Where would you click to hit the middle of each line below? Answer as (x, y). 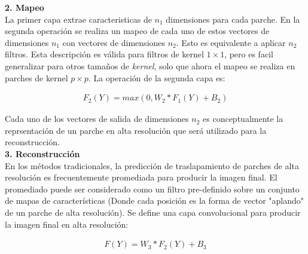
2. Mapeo (25, 7)
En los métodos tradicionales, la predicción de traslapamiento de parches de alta (152, 165)
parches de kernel (36, 77)
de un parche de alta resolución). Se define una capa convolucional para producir (153, 212)
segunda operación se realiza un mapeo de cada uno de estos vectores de (137, 31)
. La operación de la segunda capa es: (157, 77)
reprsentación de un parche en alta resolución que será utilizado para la (136, 130)
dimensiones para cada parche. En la (233, 19)
